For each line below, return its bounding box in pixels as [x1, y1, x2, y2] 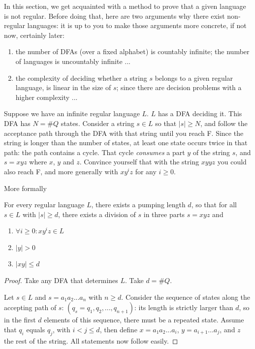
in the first [4, 315, 36, 325]
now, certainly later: [4, 30, 64, 40]
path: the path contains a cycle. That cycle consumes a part [4, 147, 185, 157]
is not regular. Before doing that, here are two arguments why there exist [4, 10, 225, 21]
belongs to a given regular [155, 72, 233, 83]
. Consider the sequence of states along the [121, 291, 250, 302]
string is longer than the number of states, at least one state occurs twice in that [4, 137, 248, 148]
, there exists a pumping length [91, 199, 186, 210]
